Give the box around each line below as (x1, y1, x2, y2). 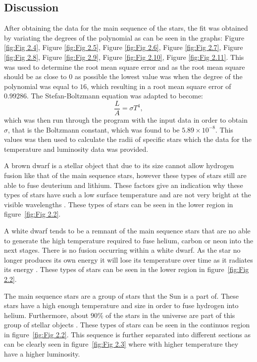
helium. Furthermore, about (4, 310, 89, 320)
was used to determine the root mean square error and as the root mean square (4, 61, 245, 72)
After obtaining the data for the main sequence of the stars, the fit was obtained (4, 23, 248, 33)
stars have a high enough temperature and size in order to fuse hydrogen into (4, 300, 239, 311)
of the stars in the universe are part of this (105, 310, 235, 320)
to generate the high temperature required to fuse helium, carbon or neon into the (4, 235, 254, 245)
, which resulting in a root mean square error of (87, 81, 231, 91)
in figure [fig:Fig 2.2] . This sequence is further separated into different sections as (4, 329, 251, 339)
